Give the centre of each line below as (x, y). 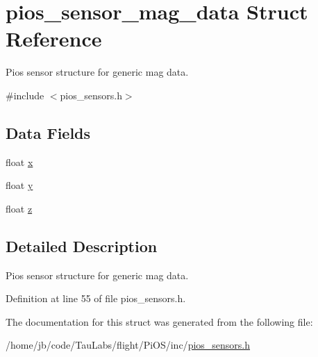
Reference (54, 39)
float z (19, 208)
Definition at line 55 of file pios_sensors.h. (96, 298)
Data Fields (48, 132)
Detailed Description (82, 246)
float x (19, 161)
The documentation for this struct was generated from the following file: (159, 321)
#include (25, 95)
